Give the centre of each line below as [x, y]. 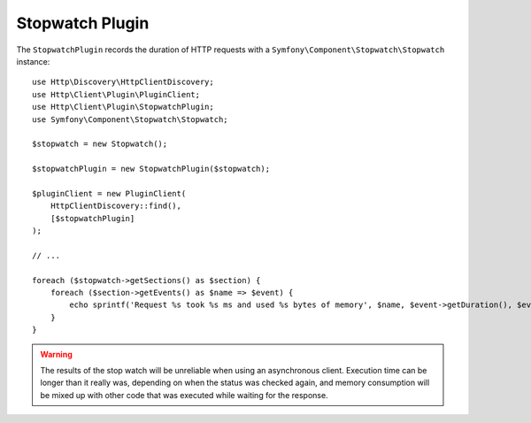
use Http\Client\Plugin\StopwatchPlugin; [123, 107]
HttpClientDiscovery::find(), [115, 206]
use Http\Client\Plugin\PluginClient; [116, 94]
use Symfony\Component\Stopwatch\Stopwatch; [131, 119]
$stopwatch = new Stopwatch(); [100, 144]
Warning [56, 354]
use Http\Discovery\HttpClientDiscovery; [123, 82]
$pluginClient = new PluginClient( [109, 193]
